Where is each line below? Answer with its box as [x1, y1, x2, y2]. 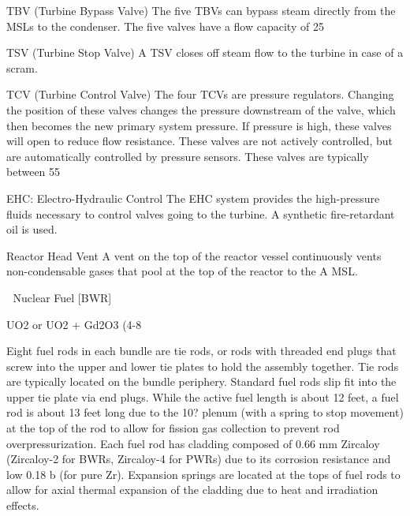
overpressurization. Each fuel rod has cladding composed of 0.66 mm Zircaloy [6, 435, 380, 451]
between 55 [6, 163, 61, 180]
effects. [6, 497, 39, 514]
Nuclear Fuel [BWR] [13, 289, 112, 305]
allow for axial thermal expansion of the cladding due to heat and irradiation [6, 481, 378, 498]
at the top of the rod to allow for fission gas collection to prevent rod [6, 420, 340, 436]
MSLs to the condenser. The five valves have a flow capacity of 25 [6, 17, 324, 34]
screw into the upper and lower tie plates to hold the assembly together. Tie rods [6, 357, 399, 374]
